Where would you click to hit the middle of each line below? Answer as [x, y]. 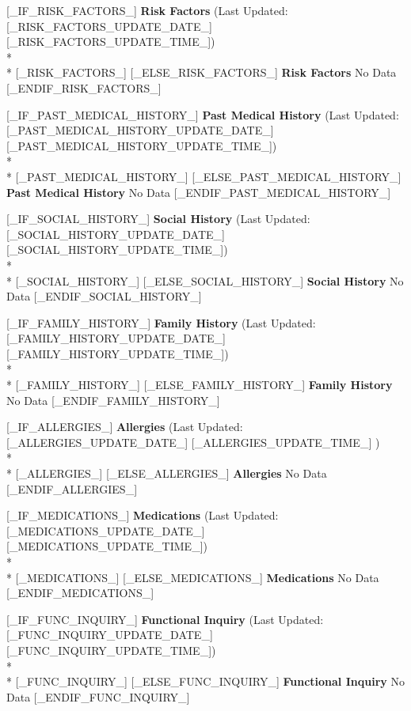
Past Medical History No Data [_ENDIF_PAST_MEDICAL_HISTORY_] [199, 192]
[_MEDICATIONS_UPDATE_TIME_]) [107, 546]
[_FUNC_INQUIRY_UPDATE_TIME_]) [111, 650]
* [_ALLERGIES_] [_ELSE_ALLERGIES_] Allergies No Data [167, 473]
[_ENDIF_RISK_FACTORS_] [84, 87]
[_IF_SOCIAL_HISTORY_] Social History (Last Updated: [158, 219]
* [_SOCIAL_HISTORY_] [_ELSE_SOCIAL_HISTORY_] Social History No [205, 280]
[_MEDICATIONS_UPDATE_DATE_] [106, 530]
